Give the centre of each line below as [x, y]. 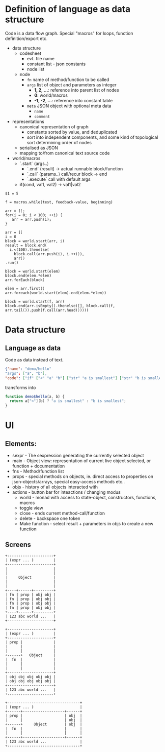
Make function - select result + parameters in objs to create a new [86, 524]
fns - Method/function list [38, 471]
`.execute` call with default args [59, 179]
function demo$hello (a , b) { [35, 396]
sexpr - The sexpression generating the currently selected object [78, 456]
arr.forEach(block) [25, 280]
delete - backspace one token [50, 518]
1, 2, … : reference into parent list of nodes [77, 90]
